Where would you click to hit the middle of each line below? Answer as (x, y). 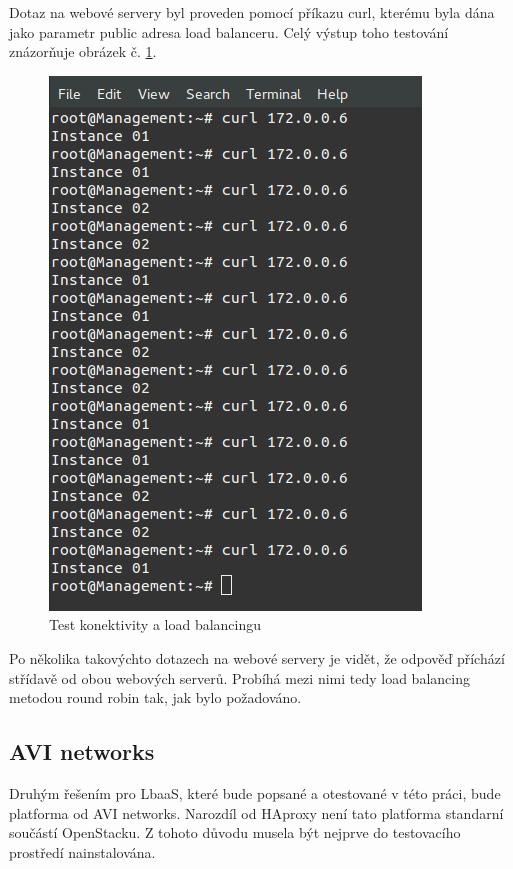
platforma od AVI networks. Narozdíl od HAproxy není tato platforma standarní (256, 812)
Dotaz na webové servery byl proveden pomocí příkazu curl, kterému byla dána (252, 12)
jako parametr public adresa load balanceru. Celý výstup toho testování (229, 31)
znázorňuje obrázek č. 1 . (83, 51)
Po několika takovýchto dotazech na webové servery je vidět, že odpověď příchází (257, 657)
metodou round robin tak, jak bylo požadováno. (155, 697)
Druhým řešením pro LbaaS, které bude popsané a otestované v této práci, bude (255, 792)
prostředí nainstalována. (82, 851)
